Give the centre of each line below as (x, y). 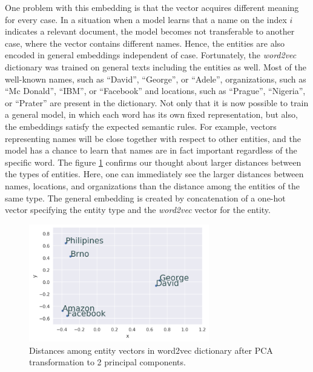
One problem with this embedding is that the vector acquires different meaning (152, 7)
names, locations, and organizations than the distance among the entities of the (152, 185)
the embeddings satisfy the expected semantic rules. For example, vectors (141, 126)
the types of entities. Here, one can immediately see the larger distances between (154, 174)
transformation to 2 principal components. (107, 362)
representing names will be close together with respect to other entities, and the (153, 138)
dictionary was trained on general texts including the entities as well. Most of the (156, 66)
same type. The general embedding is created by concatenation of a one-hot (145, 198)
